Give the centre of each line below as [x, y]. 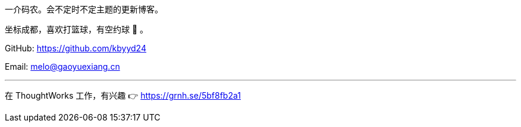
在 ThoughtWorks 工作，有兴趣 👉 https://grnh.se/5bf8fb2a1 [123, 95]
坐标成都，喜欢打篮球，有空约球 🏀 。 [77, 29]
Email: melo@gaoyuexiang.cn [62, 66]
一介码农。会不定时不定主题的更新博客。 [84, 9]
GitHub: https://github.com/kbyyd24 [76, 48]
